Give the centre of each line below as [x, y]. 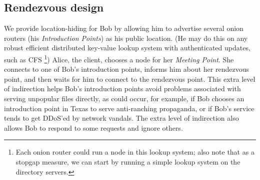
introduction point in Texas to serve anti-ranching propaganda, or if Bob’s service [129, 108]
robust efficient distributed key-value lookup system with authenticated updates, [127, 48]
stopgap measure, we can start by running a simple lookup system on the [128, 161]
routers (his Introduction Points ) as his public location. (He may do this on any [126, 38]
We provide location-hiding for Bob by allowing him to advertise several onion [124, 28]
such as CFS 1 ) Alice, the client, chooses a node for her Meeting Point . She [119, 58]
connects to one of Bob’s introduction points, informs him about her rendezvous [126, 69]
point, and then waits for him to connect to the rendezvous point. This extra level [130, 79]
